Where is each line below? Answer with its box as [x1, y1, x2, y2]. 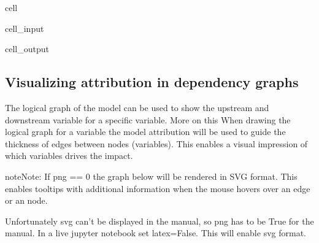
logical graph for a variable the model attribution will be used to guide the [5, 125, 286, 138]
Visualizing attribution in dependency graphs [5, 72, 299, 91]
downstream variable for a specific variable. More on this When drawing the [5, 113, 291, 126]
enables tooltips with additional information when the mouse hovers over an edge [5, 182, 310, 195]
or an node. [5, 194, 48, 207]
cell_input [5, 21, 44, 34]
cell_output [5, 42, 49, 55]
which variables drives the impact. [5, 149, 133, 162]
